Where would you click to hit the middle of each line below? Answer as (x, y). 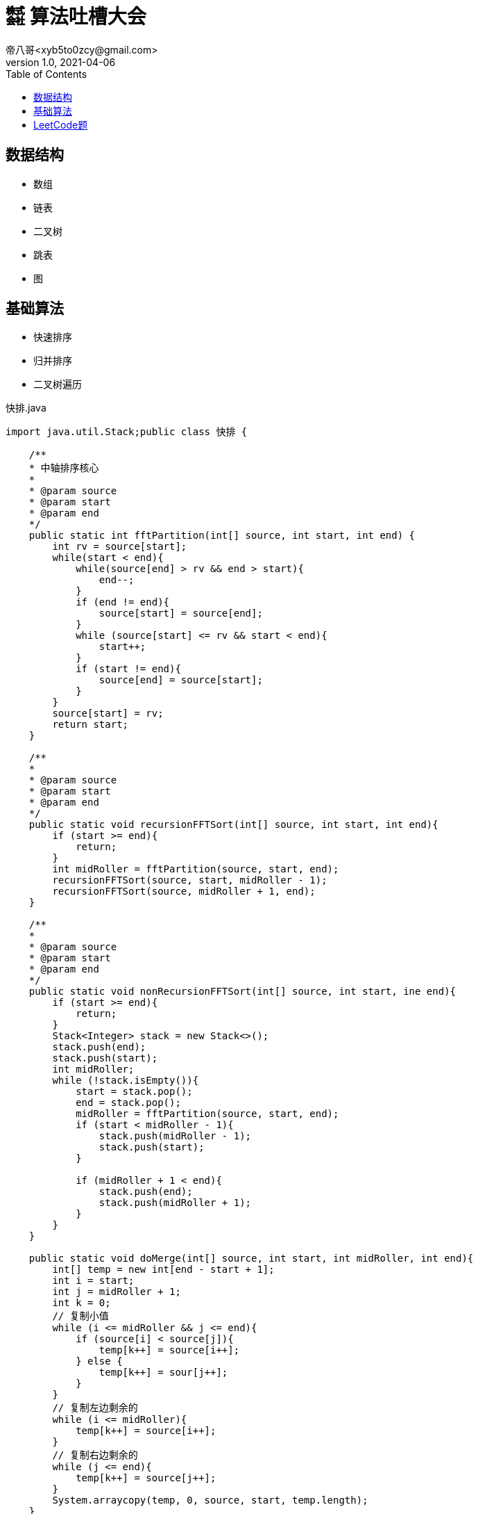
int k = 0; (82, 1303)
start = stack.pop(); (134, 1092)
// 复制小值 (80, 1316)
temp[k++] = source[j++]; (146, 1478)
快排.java (26, 408)
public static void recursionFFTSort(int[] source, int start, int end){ (233, 825)
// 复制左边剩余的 (95, 1408)
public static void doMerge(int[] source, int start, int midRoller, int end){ (251, 1259)
